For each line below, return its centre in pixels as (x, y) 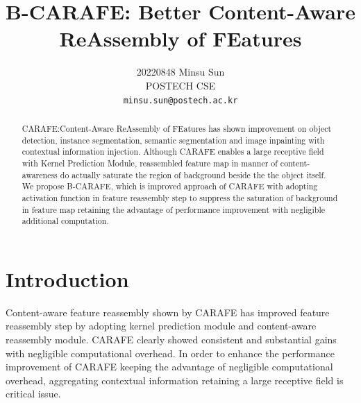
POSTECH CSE (180, 85)
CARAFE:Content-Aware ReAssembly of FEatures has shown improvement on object (177, 128)
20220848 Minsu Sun (180, 72)
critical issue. (33, 394)
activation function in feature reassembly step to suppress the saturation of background (180, 197)
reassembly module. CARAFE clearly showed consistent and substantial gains (171, 339)
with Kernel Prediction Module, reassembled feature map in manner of (150, 163)
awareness (40, 174)
